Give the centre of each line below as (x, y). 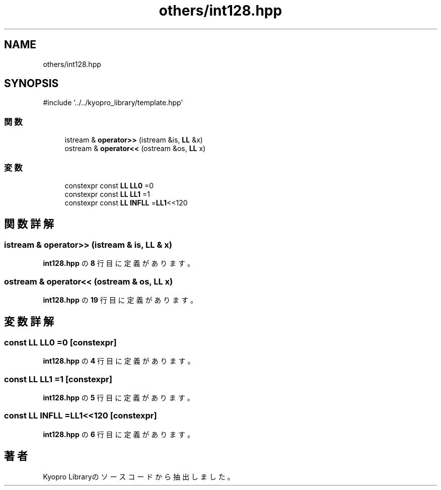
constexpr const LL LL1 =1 (107, 194)
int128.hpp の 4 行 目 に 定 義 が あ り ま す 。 (119, 361)
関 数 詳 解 (29, 224)
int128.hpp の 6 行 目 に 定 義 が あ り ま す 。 (119, 434)
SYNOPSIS (31, 84)
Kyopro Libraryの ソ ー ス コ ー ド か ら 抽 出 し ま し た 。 (139, 477)
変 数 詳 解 (29, 322)
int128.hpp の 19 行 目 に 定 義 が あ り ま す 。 (120, 300)
